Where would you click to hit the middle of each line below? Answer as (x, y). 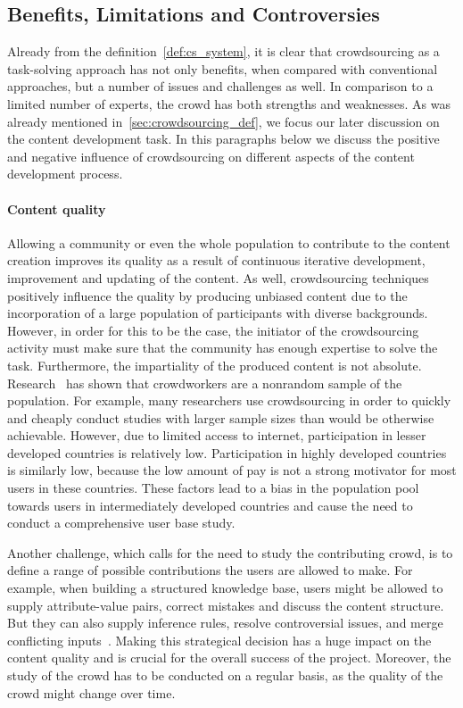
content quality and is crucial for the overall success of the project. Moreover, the (229, 658)
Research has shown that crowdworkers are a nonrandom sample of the (205, 383)
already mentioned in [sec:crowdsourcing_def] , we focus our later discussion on (223, 121)
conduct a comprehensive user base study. (121, 523)
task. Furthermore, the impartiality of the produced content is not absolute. (215, 365)
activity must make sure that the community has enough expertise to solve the (223, 348)
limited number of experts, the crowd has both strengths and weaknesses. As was (229, 103)
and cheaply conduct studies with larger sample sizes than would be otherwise (221, 417)
